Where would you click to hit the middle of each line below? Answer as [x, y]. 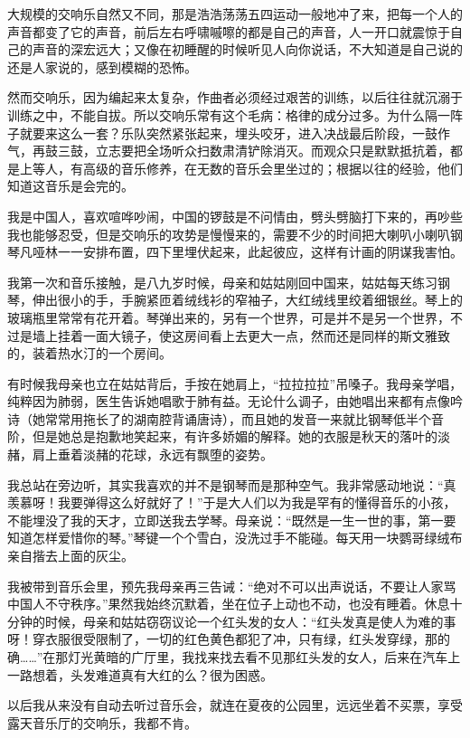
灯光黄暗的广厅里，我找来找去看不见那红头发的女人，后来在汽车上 [264, 657]
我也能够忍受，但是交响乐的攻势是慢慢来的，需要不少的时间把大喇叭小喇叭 [229, 234]
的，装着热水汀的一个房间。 [89, 353]
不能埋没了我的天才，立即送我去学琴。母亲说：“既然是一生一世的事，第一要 [232, 520]
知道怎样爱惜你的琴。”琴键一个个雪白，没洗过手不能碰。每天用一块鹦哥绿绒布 [235, 538]
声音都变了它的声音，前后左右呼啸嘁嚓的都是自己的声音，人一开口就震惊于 [229, 31]
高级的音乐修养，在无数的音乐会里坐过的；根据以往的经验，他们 [273, 168]
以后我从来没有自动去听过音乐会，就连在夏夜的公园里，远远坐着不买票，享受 [235, 705]
